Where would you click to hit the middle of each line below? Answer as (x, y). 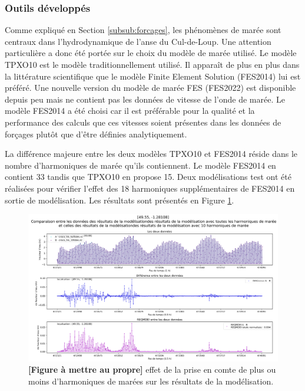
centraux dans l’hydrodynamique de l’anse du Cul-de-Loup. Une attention (138, 41)
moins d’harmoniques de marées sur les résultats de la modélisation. (151, 381)
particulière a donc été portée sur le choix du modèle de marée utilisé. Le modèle (151, 53)
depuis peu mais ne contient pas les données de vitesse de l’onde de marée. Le (145, 99)
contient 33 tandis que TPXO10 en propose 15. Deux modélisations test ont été (148, 177)
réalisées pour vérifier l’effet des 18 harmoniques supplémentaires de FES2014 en (150, 188)
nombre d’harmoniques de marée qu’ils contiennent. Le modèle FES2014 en (140, 165)
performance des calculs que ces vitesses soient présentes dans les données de (143, 122)
